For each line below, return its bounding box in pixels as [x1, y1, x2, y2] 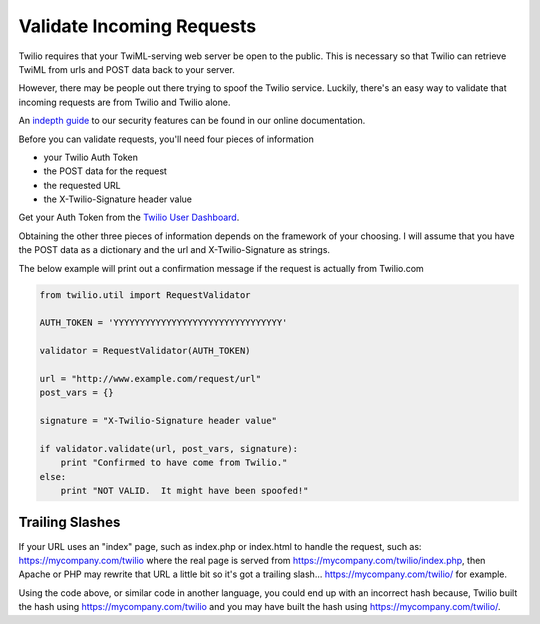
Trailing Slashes [18, 514, 121, 531]
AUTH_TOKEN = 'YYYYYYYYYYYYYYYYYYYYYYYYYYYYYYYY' [39, 317, 288, 329]
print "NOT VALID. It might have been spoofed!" [60, 485, 309, 497]
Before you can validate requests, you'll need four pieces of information [18, 133, 315, 145]
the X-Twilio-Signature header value [43, 193, 193, 205]
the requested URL [43, 179, 122, 191]
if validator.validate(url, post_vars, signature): [39, 443, 299, 454]
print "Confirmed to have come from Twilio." [60, 457, 288, 469]
